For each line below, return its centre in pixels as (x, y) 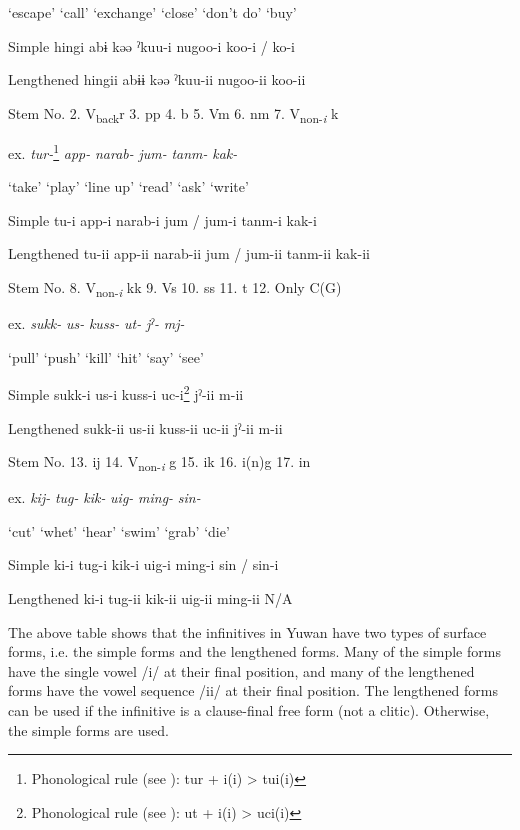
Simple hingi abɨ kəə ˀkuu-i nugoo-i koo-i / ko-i (151, 45)
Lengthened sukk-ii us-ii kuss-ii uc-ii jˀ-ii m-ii (145, 427)
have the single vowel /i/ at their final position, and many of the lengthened (241, 670)
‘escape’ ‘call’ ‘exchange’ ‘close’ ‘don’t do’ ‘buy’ (152, 12)
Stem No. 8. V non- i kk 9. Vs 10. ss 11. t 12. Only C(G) (175, 288)
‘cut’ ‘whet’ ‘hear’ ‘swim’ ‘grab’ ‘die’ (119, 530)
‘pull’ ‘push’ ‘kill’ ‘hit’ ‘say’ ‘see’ (106, 356)
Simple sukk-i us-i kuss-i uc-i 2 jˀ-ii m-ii (126, 392)
